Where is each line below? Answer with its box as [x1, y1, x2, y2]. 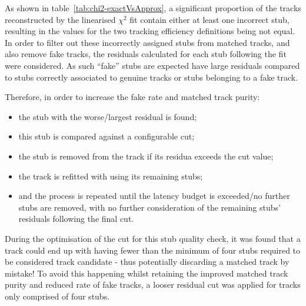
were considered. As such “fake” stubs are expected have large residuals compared [5, 59, 300, 71]
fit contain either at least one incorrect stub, [129, 13, 290, 25]
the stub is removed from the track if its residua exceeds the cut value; [18, 149, 274, 162]
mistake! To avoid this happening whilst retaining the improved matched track [5, 267, 288, 279]
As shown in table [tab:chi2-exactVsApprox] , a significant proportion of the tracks [5, 2, 301, 14]
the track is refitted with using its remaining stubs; [18, 169, 203, 182]
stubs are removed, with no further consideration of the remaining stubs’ [18, 201, 281, 213]
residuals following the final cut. [18, 212, 134, 225]
